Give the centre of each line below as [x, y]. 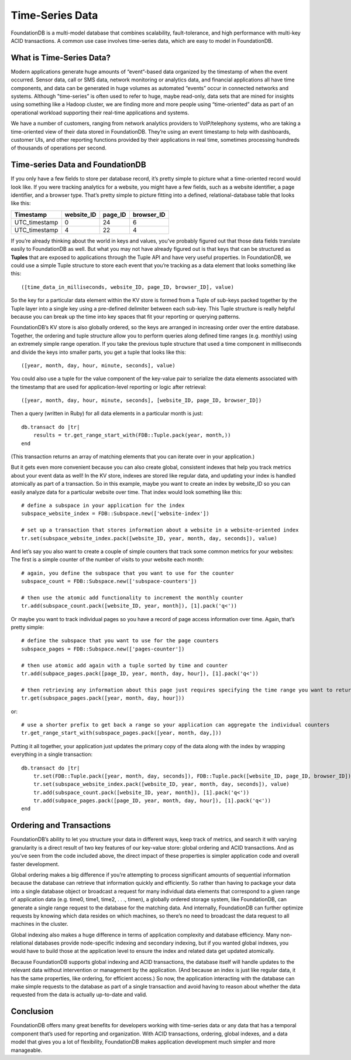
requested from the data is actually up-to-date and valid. [79, 995]
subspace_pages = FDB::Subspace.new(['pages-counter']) [103, 649]
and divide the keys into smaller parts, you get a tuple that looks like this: [99, 352]
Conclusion [32, 1012]
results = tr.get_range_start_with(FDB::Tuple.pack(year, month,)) [132, 435]
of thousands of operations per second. [58, 148]
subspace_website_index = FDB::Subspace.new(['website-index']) [116, 514]
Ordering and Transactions [61, 825]
